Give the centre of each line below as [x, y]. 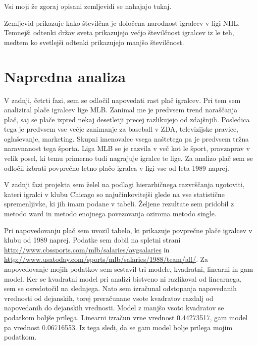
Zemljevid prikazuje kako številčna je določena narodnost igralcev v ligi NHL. [122, 23]
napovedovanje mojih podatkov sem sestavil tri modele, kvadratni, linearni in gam [128, 269]
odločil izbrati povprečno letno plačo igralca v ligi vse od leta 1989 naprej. [117, 168]
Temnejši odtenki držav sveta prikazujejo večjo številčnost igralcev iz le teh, [119, 32]
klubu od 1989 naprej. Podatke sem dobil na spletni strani [92, 240]
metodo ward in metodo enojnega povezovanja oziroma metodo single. [110, 214]
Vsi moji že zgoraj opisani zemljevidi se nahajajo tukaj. [88, 6]
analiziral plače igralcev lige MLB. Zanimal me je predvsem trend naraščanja [121, 110]
